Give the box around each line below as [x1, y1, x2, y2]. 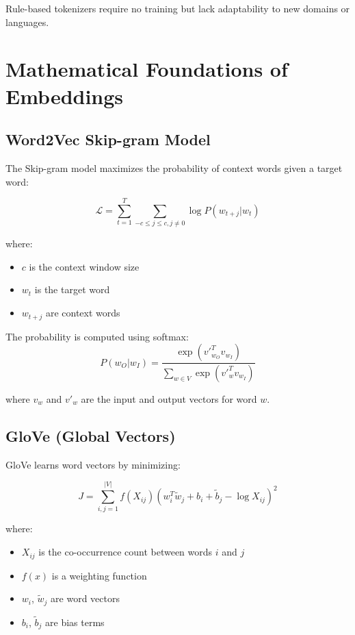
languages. [5, 14, 49, 29]
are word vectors [51, 591, 120, 606]
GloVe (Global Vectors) [5, 425, 176, 446]
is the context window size [29, 259, 140, 273]
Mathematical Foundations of [5, 55, 288, 83]
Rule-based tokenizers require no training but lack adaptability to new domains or [5, 1, 350, 15]
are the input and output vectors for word [81, 391, 257, 406]
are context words [45, 306, 120, 320]
